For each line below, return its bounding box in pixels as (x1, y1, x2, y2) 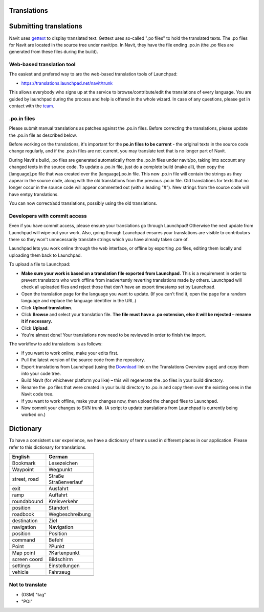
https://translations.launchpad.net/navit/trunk (21, 80, 113, 86)
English (12, 453, 30, 460)
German (48, 453, 68, 460)
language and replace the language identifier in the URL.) (21, 298, 136, 304)
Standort (48, 505, 69, 512)
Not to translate (9, 581, 47, 588)
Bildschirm (48, 556, 73, 563)
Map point (12, 549, 36, 556)
